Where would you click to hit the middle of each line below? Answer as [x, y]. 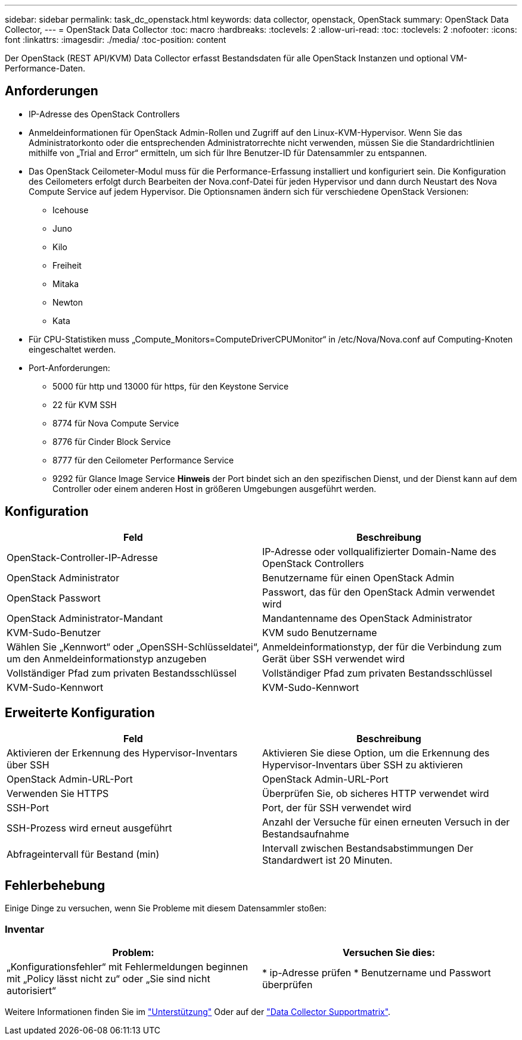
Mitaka [66, 284]
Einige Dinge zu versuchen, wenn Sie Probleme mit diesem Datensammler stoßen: [166, 908]
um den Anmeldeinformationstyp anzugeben [107, 658]
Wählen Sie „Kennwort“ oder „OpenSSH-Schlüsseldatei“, [133, 647]
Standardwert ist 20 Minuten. [327, 860]
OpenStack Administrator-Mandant [85, 618]
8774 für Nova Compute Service [116, 423]
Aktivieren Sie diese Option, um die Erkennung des [376, 753]
